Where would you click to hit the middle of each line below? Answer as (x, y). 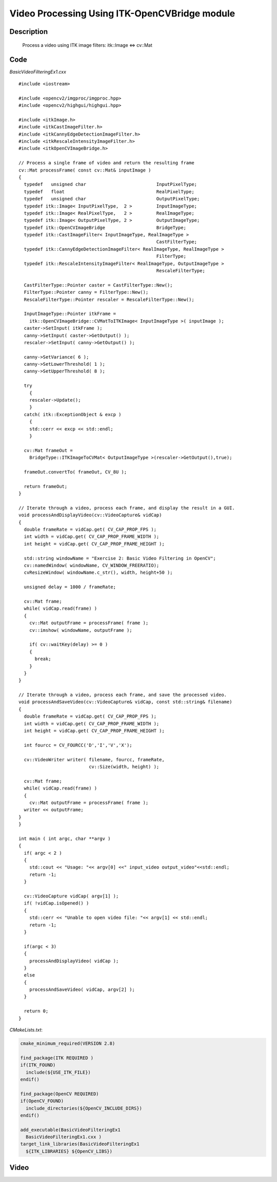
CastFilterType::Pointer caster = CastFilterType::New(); (98, 285)
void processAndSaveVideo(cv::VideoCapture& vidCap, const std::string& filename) (125, 702)
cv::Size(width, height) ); (124, 766)
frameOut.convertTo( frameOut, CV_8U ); (75, 472)
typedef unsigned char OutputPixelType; (112, 199)
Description (29, 32)
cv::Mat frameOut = (48, 450)
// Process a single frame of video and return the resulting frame (106, 163)
